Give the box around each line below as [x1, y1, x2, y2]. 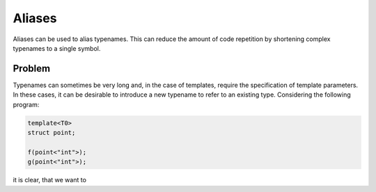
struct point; [27, 129, 76, 136]
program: [13, 100, 40, 109]
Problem [13, 63, 51, 74]
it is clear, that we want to [13, 176, 87, 184]
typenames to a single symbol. [13, 44, 101, 52]
